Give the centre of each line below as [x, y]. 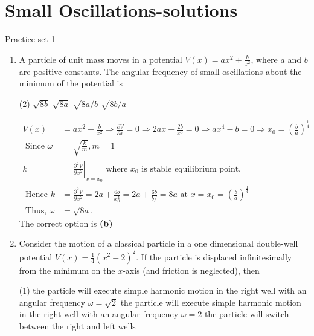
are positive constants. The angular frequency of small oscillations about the [160, 71]
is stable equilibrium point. [191, 169]
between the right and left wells [77, 325]
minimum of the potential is [71, 83]
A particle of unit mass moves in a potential [101, 59]
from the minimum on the [67, 270]
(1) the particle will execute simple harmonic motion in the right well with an [163, 290]
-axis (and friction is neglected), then [191, 270]
